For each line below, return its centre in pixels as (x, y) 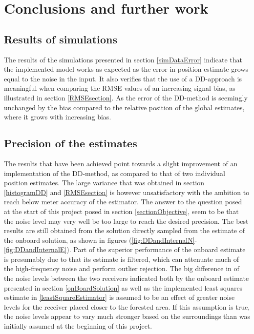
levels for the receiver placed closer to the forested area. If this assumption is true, (127, 306)
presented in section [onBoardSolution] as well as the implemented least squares (123, 287)
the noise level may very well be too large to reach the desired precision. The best (126, 221)
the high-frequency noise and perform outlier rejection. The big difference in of (122, 268)
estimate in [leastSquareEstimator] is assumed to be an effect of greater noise (119, 297)
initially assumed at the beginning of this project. (78, 326)
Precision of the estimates (71, 143)
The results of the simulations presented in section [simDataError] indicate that (123, 59)
